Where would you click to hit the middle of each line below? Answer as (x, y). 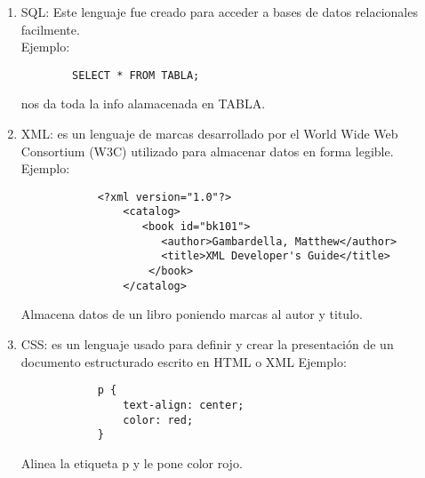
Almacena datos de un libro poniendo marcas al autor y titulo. (192, 314)
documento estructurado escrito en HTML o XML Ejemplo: (184, 361)
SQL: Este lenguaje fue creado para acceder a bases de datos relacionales (219, 12)
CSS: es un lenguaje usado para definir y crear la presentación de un (207, 344)
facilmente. (50, 29)
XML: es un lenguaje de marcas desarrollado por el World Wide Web (209, 134)
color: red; (158, 420)
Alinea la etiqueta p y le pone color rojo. (132, 462)
